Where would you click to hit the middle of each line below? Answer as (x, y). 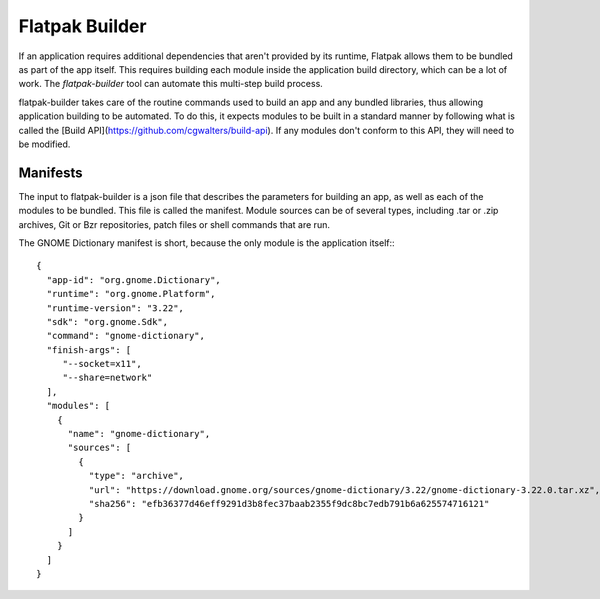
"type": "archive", (136, 476)
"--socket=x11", (102, 364)
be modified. (44, 144)
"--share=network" (107, 378)
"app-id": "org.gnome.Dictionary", (134, 279)
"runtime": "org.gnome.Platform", (131, 294)
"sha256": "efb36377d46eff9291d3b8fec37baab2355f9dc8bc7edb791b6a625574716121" (289, 503)
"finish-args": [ (89, 349)
